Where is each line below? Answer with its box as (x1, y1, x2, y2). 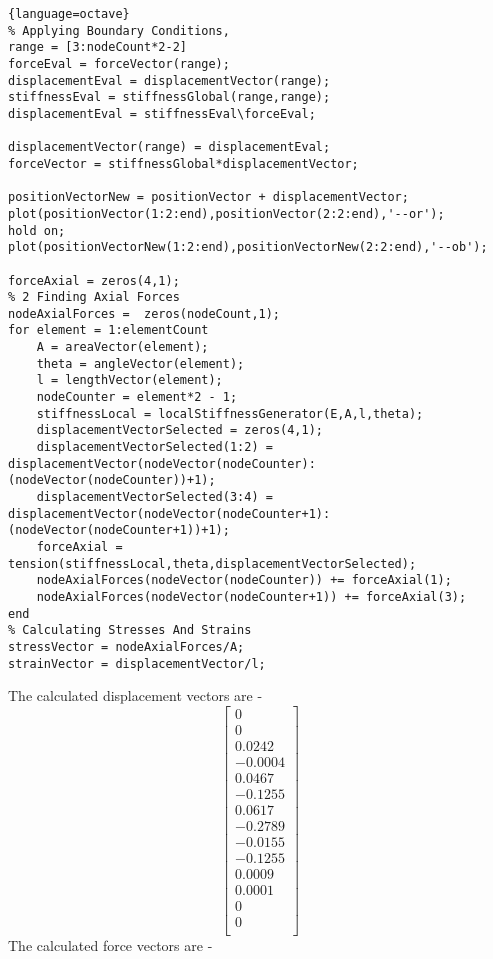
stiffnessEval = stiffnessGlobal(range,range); (8, 90, 331, 105)
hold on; (8, 223, 66, 238)
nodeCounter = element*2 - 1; (36, 390, 238, 405)
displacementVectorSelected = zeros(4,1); (36, 423, 323, 438)
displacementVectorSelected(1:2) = (36, 440, 273, 455)
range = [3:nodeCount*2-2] (8, 40, 187, 55)
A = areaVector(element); (36, 340, 209, 355)
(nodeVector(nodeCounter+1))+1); (8, 523, 230, 538)
